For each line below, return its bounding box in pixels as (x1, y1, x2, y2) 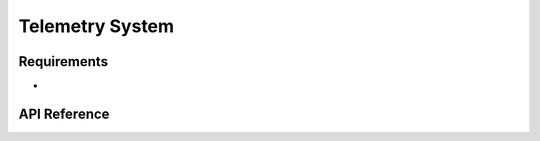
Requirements (18, 53, 109, 70)
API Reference (18, 105, 110, 122)
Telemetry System (18, 15, 175, 37)
